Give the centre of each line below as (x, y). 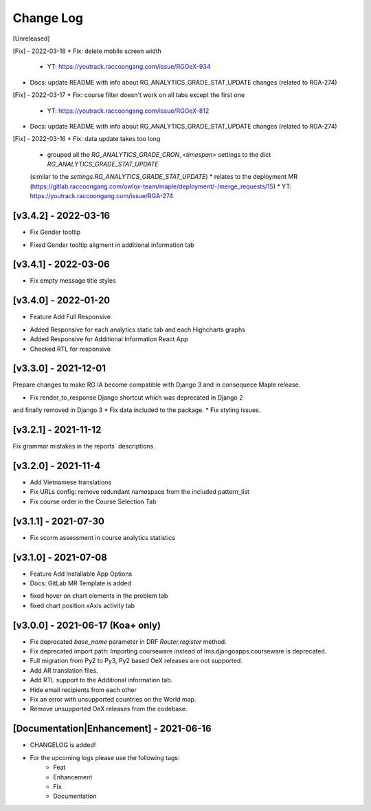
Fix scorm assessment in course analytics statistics (102, 537)
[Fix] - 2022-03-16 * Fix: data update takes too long (87, 139)
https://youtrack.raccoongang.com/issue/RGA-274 (102, 196)
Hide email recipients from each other (83, 690)
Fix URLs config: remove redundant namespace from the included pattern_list (140, 492)
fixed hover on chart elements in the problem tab (99, 596)
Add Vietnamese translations (71, 482)
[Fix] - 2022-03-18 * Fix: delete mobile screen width (87, 51)
